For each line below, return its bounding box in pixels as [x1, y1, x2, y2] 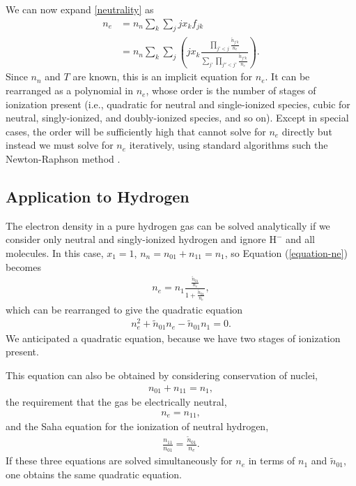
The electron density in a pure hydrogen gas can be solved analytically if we [6, 218, 330, 233]
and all [285, 232, 315, 246]
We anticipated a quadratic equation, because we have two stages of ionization [6, 330, 341, 345]
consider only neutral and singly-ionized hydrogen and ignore [6, 232, 266, 246]
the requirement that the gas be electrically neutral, [6, 395, 227, 409]
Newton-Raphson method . [6, 152, 121, 166]
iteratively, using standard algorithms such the [129, 138, 328, 152]
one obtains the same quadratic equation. [6, 466, 182, 481]
